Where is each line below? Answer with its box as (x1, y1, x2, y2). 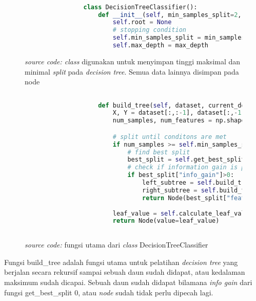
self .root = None (112, 19, 172, 26)
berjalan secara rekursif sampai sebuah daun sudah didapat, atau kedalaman (4, 267, 245, 277)
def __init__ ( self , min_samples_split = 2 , (98, 11, 242, 19)
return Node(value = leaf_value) (112, 217, 220, 225)
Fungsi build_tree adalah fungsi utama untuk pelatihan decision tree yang (4, 256, 238, 267)
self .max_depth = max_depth (112, 42, 208, 49)
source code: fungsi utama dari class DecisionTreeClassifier (25, 239, 208, 250)
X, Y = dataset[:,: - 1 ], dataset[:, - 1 (112, 109, 242, 117)
